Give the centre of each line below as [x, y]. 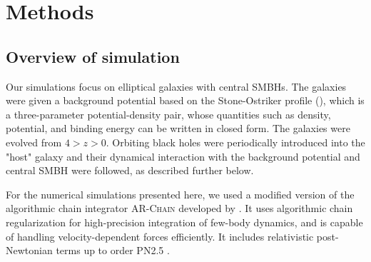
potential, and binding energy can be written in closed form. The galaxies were [178, 128]
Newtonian [29, 250]
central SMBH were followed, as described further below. [130, 170]
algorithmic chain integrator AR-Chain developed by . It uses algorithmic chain [179, 208]
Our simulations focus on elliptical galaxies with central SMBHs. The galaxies [176, 86]
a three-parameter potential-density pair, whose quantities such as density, [168, 114]
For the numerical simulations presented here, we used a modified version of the [180, 194]
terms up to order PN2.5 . [113, 250]
